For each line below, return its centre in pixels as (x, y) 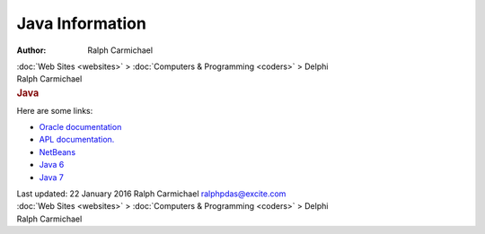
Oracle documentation (80, 126)
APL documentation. (77, 140)
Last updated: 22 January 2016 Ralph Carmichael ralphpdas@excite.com (151, 194)
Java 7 (52, 177)
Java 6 (52, 165)
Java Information (82, 23)
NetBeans (57, 152)
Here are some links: (55, 110)
